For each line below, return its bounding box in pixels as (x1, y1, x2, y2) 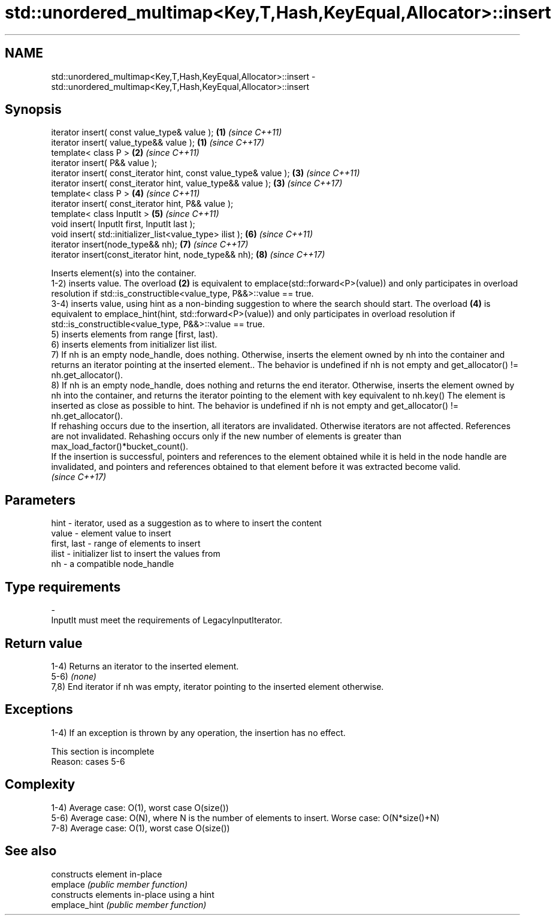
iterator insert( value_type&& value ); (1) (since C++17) (51, 137, 265, 148)
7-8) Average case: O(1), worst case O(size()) (51, 822, 230, 833)
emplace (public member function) (51, 879, 188, 889)
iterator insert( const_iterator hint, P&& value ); (51, 198, 234, 209)
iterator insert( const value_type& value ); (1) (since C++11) (51, 127, 282, 138)
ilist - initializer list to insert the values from (51, 548, 220, 559)
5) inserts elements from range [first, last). (51, 329, 218, 340)
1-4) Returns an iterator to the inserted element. (51, 660, 239, 671)
